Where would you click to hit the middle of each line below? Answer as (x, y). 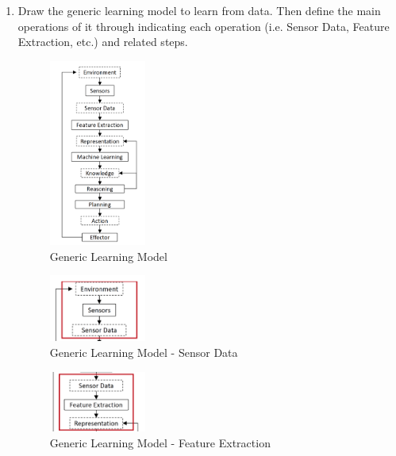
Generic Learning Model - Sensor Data (144, 353)
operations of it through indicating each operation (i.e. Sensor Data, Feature (204, 26)
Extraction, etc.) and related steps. (103, 42)
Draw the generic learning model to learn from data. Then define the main (199, 10)
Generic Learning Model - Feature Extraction (160, 442)
